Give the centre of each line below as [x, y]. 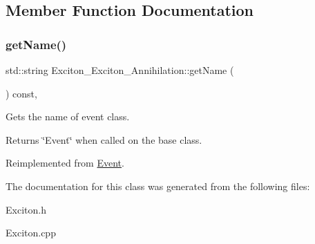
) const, [21, 93]
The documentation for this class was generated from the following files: [158, 186]
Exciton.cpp [31, 233]
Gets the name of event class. [68, 116]
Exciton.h [26, 209]
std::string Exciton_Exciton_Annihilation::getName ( [120, 70]
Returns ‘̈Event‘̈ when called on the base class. [104, 139]
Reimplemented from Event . [65, 163]
